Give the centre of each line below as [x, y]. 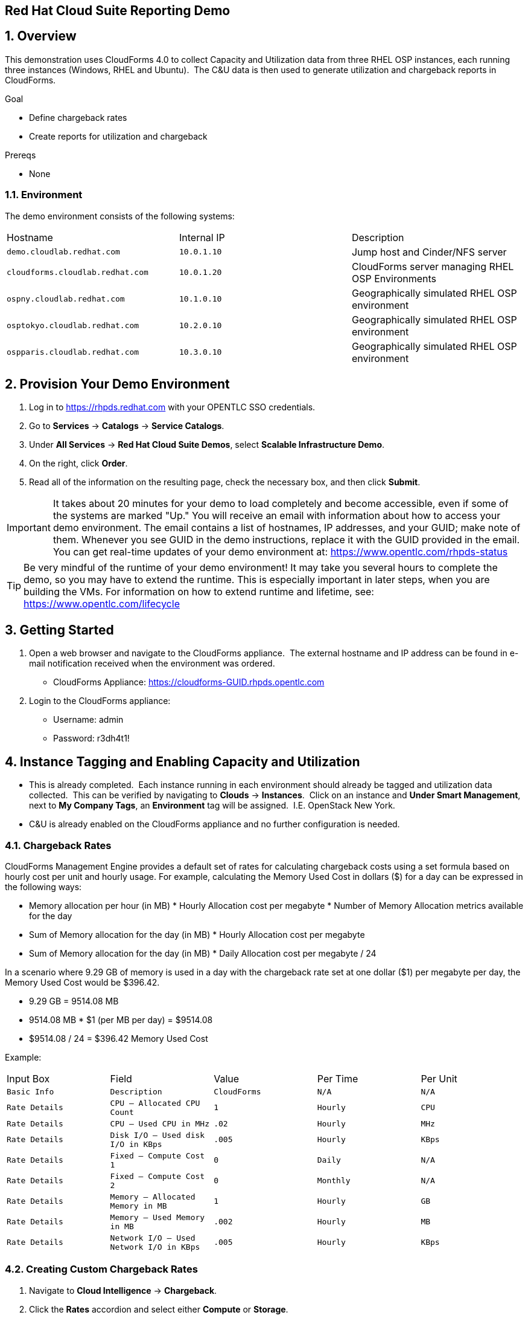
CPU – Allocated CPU [155, 1103]
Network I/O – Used [153, 1238]
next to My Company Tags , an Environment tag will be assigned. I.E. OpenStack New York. [212, 806]
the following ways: [43, 887]
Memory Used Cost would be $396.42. [82, 982]
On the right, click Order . [78, 464]
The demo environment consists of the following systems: [120, 216]
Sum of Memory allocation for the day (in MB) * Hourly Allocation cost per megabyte [197, 934]
